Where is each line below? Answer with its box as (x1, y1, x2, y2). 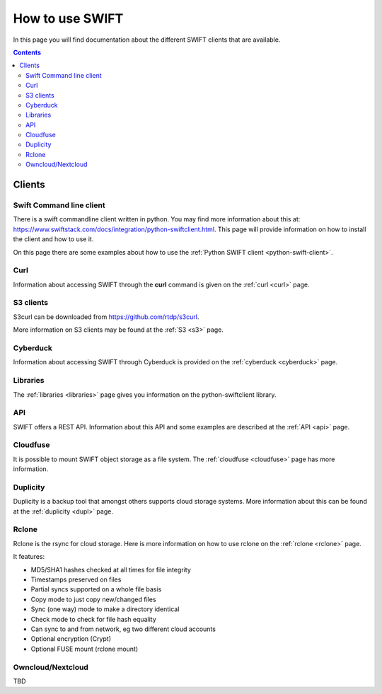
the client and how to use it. (13, 235, 94, 243)
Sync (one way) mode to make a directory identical (30, 605, 180, 613)
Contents (13, 48, 42, 57)
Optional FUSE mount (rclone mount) (30, 644, 139, 653)
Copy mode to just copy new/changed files (30, 595, 156, 603)
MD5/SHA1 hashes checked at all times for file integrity (30, 565, 191, 574)
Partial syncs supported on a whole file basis (30, 585, 162, 594)
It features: (13, 553, 45, 561)
